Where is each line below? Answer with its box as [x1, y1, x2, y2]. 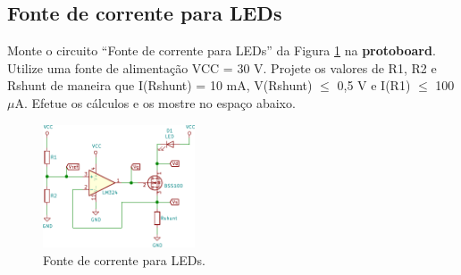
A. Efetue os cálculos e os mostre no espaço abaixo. [14, 93, 296, 112]
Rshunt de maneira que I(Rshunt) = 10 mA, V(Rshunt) [7, 76, 313, 95]
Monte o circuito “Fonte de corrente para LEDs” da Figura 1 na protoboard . [7, 41, 436, 60]
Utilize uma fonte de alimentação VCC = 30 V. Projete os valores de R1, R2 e [7, 58, 437, 77]
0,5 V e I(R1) [337, 76, 411, 95]
